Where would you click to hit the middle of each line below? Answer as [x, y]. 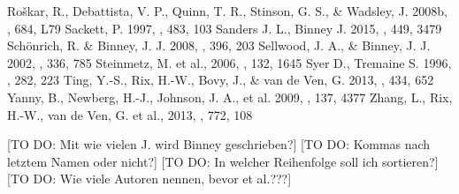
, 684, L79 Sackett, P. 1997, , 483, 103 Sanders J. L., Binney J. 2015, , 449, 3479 [225, 28]
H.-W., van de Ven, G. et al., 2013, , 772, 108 [130, 114]
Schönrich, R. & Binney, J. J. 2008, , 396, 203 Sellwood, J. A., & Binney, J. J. [219, 45]
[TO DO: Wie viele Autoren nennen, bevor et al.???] [149, 179]
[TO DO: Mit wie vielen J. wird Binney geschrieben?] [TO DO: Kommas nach [219, 144]
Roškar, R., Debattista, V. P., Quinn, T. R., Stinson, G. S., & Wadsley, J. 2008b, [227, 11]
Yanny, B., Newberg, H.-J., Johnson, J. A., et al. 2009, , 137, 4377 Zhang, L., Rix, [230, 97]
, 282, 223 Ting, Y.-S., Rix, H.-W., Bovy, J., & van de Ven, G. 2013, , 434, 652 [221, 80]
